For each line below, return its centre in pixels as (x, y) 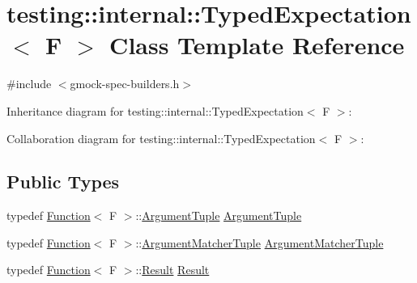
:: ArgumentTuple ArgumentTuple (219, 215)
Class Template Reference (257, 45)
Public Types (63, 182)
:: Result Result (172, 270)
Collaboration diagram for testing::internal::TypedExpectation (161, 138)
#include (29, 84)
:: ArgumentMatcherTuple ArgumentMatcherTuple (260, 242)
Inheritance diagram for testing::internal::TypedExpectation (155, 110)
